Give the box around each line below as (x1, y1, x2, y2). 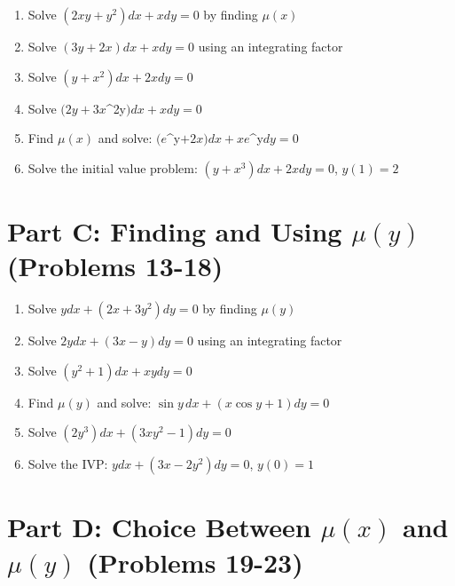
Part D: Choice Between (7, 509, 311, 545)
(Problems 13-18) (7, 248, 224, 284)
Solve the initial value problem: (27, 158, 198, 177)
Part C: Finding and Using (7, 212, 342, 249)
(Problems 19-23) (87, 543, 303, 580)
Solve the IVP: (27, 455, 108, 473)
